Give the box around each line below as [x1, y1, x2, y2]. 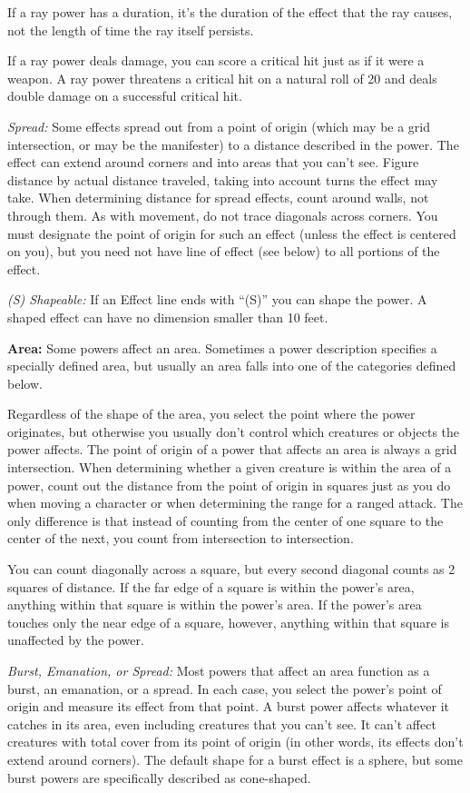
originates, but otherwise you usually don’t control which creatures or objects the [7, 421, 460, 441]
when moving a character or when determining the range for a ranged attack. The [7, 493, 463, 512]
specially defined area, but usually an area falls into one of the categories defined [7, 356, 456, 375]
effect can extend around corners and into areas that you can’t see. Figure [7, 153, 419, 172]
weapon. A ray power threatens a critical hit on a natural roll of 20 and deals [7, 68, 437, 87]
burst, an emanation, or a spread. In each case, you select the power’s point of [7, 679, 442, 698]
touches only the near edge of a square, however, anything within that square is [7, 612, 449, 631]
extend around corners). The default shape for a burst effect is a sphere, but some [7, 749, 463, 768]
